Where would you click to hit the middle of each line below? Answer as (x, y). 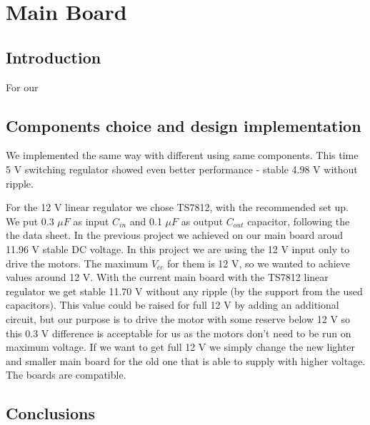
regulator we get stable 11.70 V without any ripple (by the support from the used (184, 291)
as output (202, 221)
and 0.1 (146, 221)
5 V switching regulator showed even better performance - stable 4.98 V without (182, 169)
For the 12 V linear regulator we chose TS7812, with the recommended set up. (177, 207)
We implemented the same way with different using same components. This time (182, 155)
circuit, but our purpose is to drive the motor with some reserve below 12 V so (178, 318)
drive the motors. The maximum (77, 263)
